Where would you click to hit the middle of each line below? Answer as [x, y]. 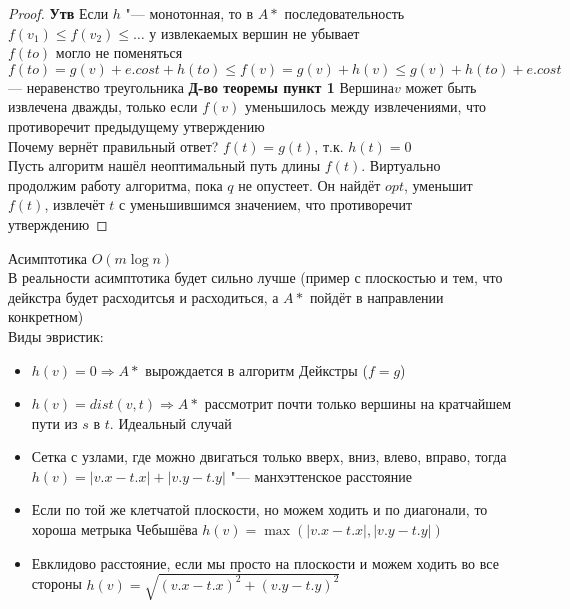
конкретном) [46, 316]
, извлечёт [74, 204]
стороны [56, 583]
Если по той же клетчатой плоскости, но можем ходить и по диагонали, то [259, 509]
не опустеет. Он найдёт [309, 184]
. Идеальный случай [170, 422]
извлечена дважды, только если [103, 106]
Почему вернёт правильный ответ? [113, 145]
